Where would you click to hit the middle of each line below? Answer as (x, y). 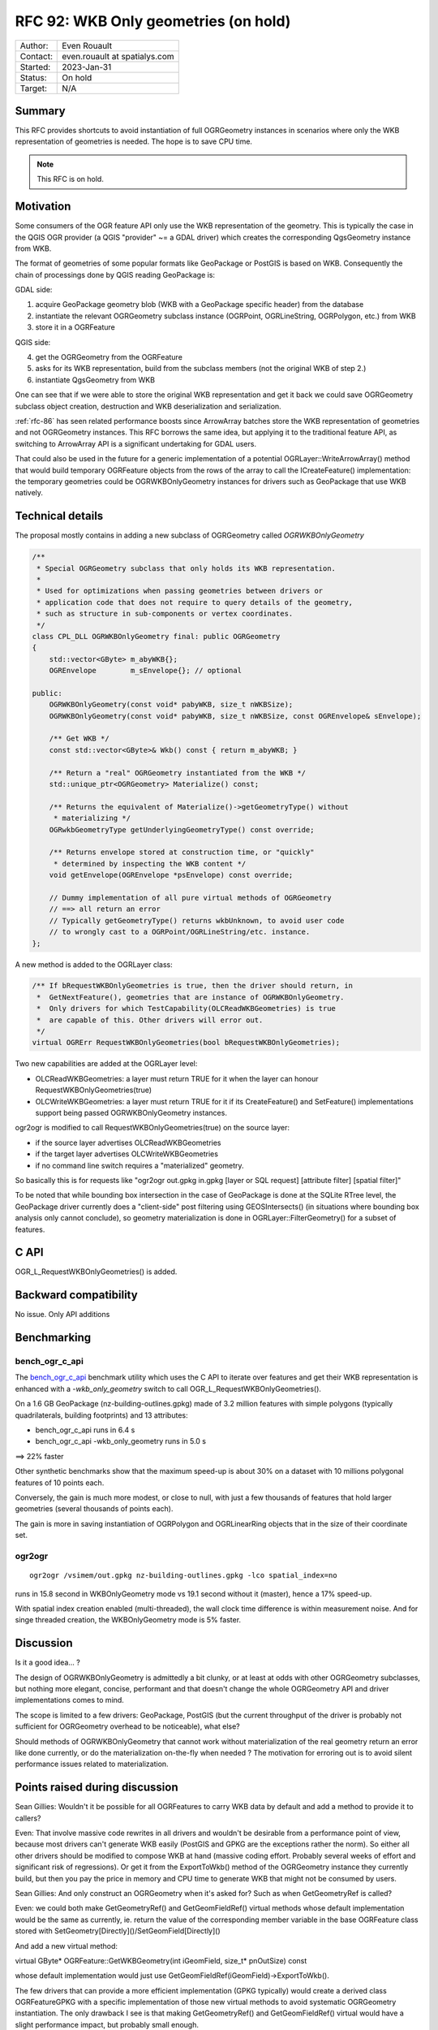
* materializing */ (92, 818)
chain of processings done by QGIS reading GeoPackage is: (115, 274)
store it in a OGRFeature (75, 327)
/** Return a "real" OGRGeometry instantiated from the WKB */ (178, 773)
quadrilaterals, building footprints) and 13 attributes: (101, 1415)
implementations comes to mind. (70, 1700)
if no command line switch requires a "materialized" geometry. (140, 1165)
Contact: (36, 56)
